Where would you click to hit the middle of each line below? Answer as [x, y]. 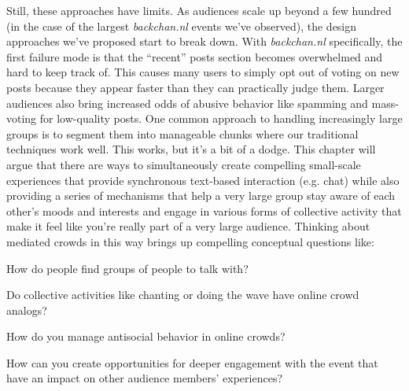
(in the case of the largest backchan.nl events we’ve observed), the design [182, 26]
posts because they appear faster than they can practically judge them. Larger [195, 87]
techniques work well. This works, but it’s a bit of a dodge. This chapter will [191, 149]
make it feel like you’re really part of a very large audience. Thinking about [188, 226]
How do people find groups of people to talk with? [127, 268]
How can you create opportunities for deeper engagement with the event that [192, 362]
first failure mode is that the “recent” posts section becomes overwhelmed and [195, 56]
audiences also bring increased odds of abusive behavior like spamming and [187, 103]
